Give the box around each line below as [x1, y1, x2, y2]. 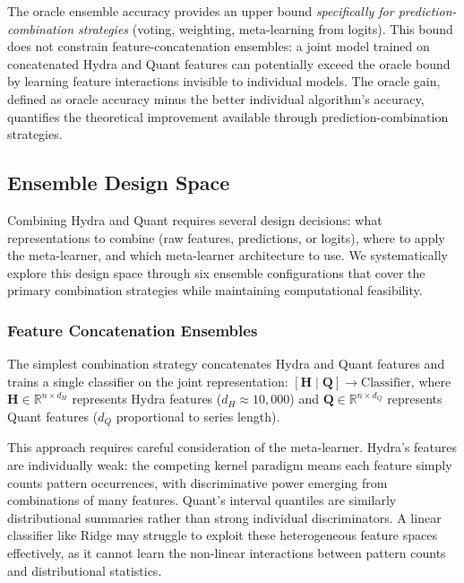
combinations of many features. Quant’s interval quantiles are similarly [7, 491, 397, 509]
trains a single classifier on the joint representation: [7, 371, 288, 390]
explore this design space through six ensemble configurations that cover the [7, 263, 425, 282]
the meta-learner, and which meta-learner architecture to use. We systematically [7, 246, 448, 265]
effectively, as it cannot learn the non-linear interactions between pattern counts [7, 543, 446, 561]
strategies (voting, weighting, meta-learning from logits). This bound [78, 19, 453, 38]
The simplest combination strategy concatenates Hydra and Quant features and [7, 354, 445, 373]
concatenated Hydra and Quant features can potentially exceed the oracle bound [7, 54, 451, 73]
